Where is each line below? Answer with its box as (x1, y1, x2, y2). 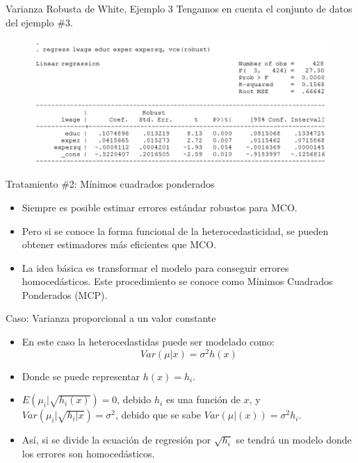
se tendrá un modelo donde (236, 432, 352, 447)
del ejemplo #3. (6, 15, 73, 29)
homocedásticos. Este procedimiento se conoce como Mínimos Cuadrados (22, 274, 333, 289)
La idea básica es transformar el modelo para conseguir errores (22, 260, 289, 275)
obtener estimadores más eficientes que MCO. (22, 237, 216, 252)
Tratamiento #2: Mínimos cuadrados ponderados (6, 177, 215, 191)
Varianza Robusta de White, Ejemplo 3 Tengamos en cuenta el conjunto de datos (6, 1, 352, 15)
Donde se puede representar (22, 368, 140, 383)
